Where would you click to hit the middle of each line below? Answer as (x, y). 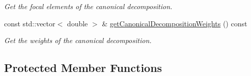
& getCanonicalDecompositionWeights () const (175, 23)
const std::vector (30, 23)
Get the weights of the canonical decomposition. (78, 40)
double (77, 23)
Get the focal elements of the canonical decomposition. (88, 6)
